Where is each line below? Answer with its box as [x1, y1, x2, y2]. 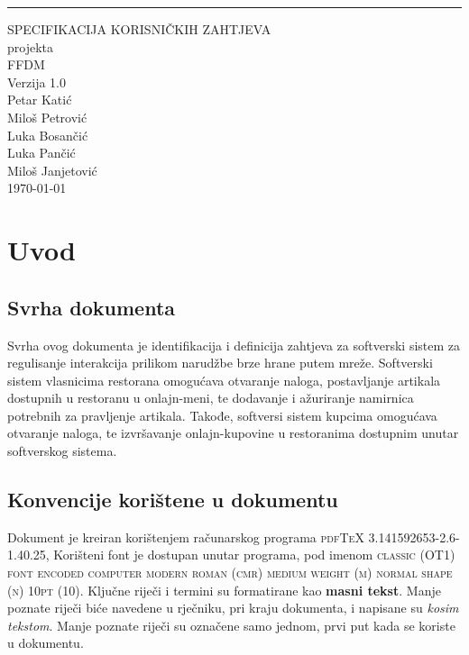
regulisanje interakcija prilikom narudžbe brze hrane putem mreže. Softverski [7, 353, 433, 372]
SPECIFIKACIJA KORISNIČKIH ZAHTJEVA [7, 20, 271, 38]
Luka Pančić [7, 143, 76, 162]
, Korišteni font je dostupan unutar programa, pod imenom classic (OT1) [45, 545, 455, 564]
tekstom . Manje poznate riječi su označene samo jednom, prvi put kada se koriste [7, 615, 455, 634]
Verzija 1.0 [7, 72, 66, 91]
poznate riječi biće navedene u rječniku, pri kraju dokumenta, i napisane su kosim [7, 598, 459, 617]
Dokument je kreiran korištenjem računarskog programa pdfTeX [7, 527, 364, 546]
